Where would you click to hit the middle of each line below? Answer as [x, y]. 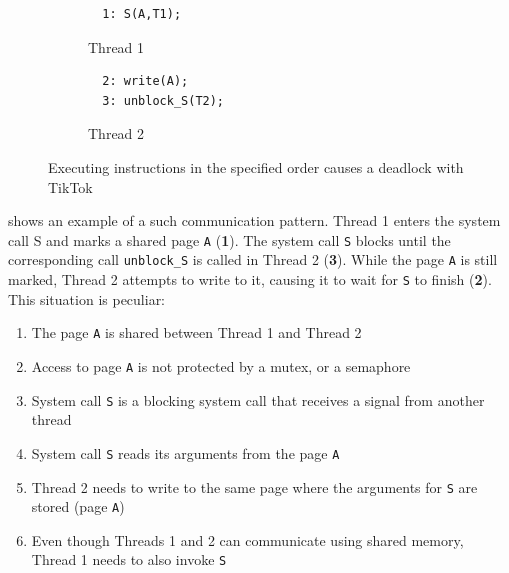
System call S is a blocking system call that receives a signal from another [258, 399]
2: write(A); [145, 81]
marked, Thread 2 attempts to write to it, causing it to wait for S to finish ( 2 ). [250, 279]
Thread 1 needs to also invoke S [129, 559]
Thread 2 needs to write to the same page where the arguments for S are [254, 486]
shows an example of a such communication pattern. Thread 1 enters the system [254, 220]
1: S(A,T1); [142, 14]
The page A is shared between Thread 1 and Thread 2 [196, 332]
